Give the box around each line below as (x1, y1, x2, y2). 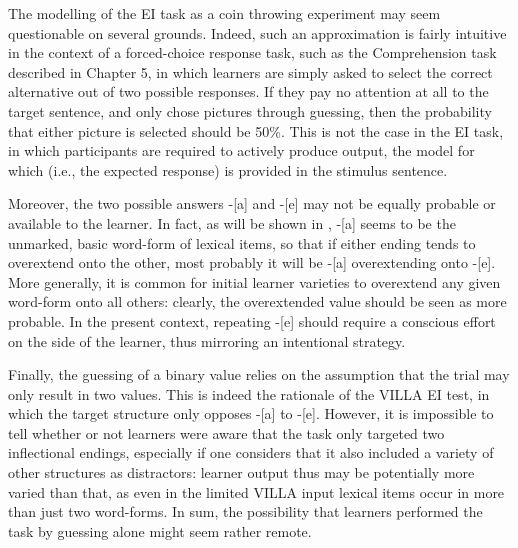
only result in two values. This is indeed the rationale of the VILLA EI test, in (8, 383, 490, 404)
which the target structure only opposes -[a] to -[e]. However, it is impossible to (8, 403, 494, 424)
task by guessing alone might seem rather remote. (8, 520, 312, 541)
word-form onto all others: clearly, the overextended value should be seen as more (8, 291, 507, 312)
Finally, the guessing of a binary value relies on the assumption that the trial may (8, 364, 510, 385)
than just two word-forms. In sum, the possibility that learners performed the (8, 501, 483, 522)
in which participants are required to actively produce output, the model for (8, 140, 475, 161)
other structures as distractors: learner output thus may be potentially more (8, 462, 475, 483)
